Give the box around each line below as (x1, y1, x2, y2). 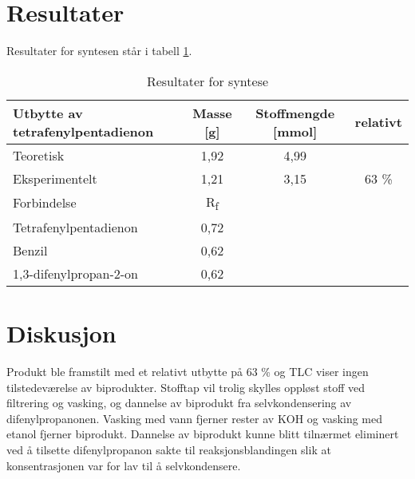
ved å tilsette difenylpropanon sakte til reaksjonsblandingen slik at (6, 441, 331, 457)
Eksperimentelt (13, 168, 97, 188)
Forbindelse (13, 193, 77, 212)
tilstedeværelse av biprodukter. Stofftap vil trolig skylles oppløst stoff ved (6, 378, 366, 395)
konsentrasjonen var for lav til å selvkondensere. (6, 457, 241, 473)
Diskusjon (6, 317, 117, 350)
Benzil (13, 240, 48, 259)
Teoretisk (13, 145, 65, 164)
